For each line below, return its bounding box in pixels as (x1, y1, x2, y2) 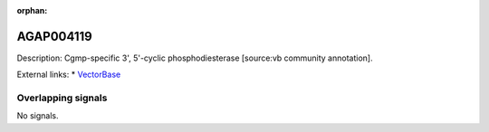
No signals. (16, 110, 59, 121)
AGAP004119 (16, 28, 92, 44)
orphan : (16, 5, 48, 15)
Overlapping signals (16, 91, 108, 104)
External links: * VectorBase (16, 69, 121, 80)
